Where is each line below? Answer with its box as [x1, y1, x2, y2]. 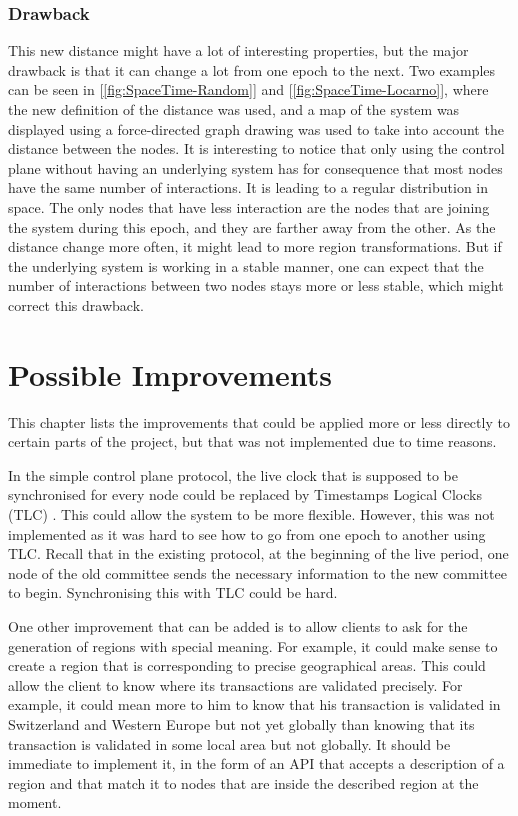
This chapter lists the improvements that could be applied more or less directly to [8, 411, 510, 432]
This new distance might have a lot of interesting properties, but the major [8, 40, 469, 61]
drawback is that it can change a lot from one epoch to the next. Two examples [8, 59, 496, 80]
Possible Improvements [8, 353, 332, 394]
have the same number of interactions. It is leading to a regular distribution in [8, 177, 489, 198]
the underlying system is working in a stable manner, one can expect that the [8, 255, 484, 276]
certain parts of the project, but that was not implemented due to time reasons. [8, 431, 497, 452]
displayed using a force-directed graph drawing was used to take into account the [8, 118, 504, 139]
